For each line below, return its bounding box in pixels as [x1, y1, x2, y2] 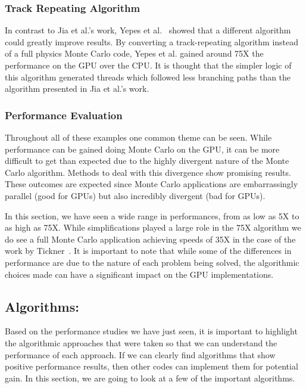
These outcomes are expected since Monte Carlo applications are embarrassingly [5, 178, 298, 190]
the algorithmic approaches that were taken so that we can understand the [5, 336, 277, 349]
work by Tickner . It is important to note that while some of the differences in [5, 244, 292, 257]
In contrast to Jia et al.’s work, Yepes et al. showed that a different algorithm [5, 24, 291, 36]
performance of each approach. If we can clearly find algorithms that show [5, 348, 276, 361]
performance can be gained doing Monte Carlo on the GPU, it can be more [5, 142, 280, 155]
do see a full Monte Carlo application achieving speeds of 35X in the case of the [5, 232, 296, 245]
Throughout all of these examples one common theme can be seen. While [5, 131, 272, 143]
